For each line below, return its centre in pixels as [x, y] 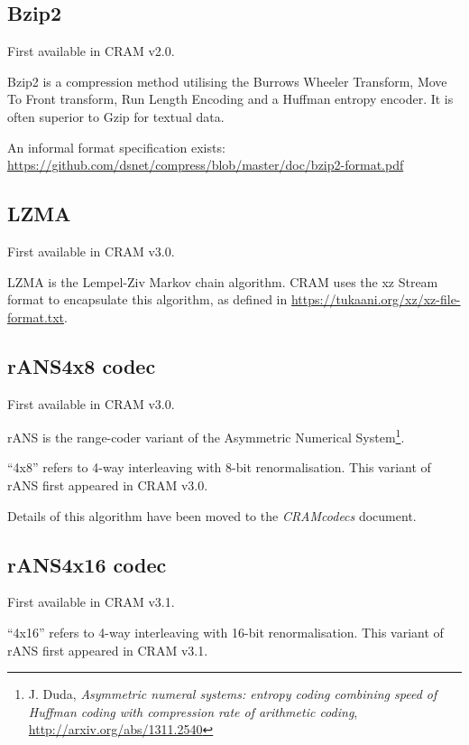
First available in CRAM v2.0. [91, 51]
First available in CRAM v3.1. [91, 602]
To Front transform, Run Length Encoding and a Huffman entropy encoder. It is [230, 99]
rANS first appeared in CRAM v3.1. [108, 650]
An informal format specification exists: [116, 147]
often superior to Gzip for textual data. [116, 116]
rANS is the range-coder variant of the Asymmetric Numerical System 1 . [206, 436]
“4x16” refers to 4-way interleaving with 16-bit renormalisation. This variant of [225, 632]
